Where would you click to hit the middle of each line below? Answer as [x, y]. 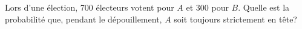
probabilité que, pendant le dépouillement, [84, 19]
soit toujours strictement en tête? [235, 19]
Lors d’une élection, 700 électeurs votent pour [90, 7]
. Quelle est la [264, 7]
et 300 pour [207, 7]
